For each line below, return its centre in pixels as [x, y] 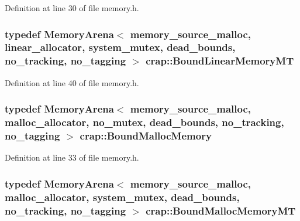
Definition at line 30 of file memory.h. [72, 8]
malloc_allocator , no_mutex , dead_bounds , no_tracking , [144, 122]
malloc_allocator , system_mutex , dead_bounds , [122, 197]
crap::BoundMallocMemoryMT [221, 210]
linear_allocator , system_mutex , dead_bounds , [120, 47]
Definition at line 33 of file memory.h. [72, 157]
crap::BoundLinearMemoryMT [220, 61]
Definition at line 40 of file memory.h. [72, 82]
